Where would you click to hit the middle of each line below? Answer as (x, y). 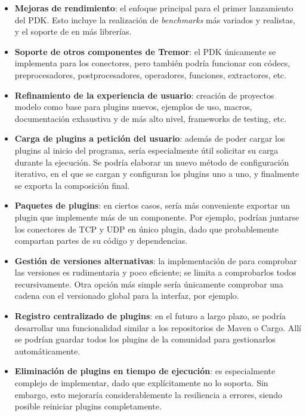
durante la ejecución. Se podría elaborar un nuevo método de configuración (152, 162)
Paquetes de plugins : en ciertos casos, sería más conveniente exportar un (152, 205)
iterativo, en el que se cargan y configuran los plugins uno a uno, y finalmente (157, 174)
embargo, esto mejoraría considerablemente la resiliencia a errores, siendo (149, 394)
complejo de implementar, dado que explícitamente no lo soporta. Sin (141, 383)
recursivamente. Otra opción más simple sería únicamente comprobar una (149, 284)
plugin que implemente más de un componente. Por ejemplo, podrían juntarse (157, 217)
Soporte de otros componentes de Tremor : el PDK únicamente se (145, 51)
